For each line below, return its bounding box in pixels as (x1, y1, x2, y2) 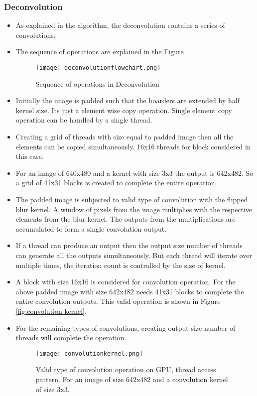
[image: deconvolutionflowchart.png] (35, 64, 161, 71)
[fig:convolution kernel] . (15, 305, 87, 316)
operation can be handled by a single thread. (15, 115, 152, 125)
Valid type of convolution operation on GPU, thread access (35, 364, 216, 375)
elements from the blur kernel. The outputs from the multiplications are (15, 214, 236, 224)
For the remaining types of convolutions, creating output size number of (15, 322, 236, 333)
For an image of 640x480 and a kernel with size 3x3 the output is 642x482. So (15, 167, 254, 178)
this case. (15, 151, 44, 161)
